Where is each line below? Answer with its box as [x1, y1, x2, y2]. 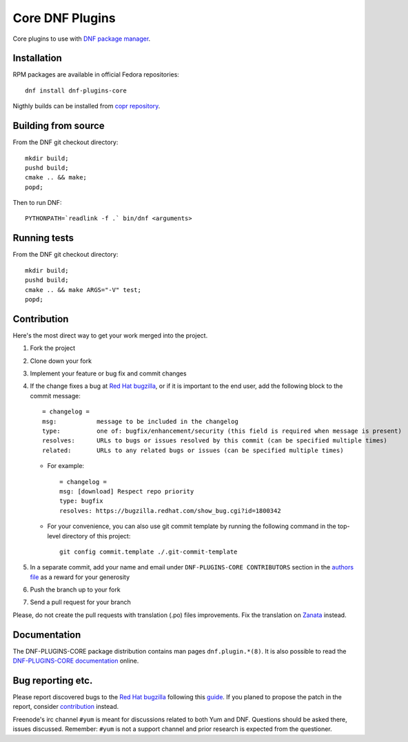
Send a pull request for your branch [30, 598, 131, 607]
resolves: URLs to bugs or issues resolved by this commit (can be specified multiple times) [42, 437, 387, 445]
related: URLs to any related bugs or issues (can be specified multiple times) [42, 446, 344, 454]
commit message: [30, 391, 81, 400]
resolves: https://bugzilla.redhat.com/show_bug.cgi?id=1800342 [59, 507, 282, 514]
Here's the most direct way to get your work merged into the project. [12, 331, 208, 340]
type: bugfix [59, 497, 103, 505]
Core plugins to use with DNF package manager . [12, 35, 151, 43]
